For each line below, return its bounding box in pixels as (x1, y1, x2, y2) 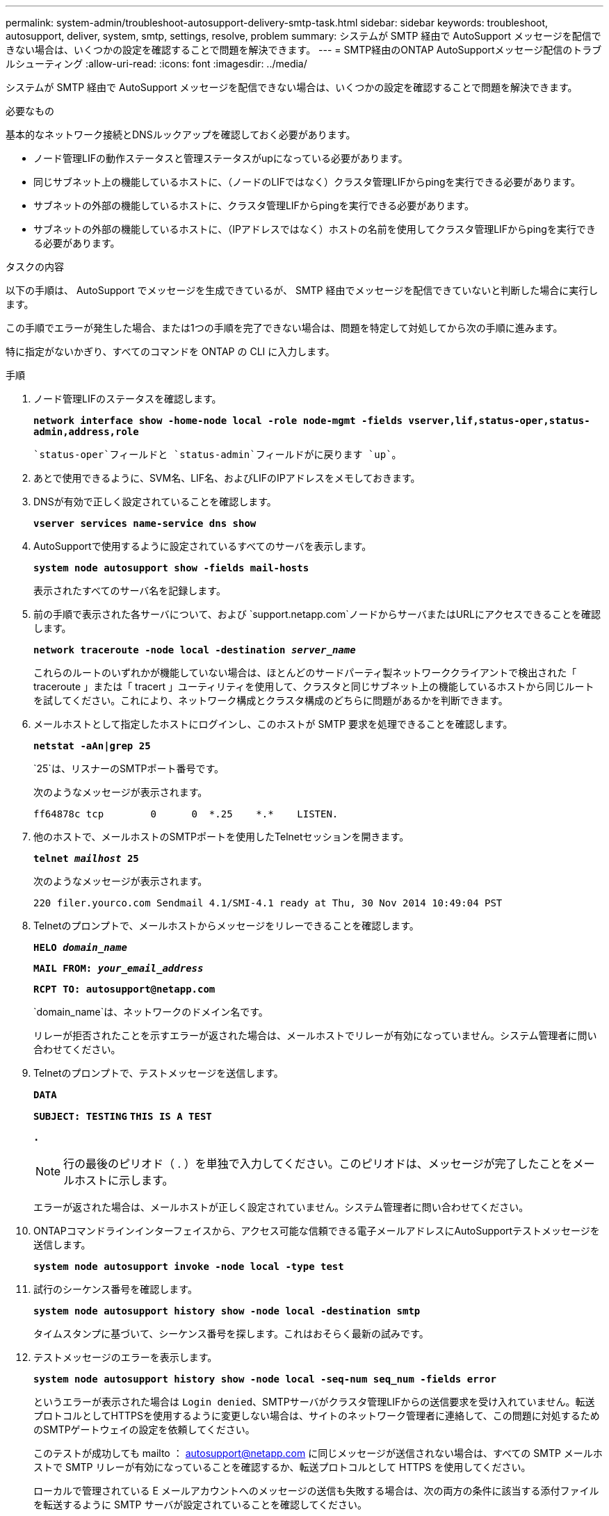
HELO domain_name (33, 942, 127, 953)
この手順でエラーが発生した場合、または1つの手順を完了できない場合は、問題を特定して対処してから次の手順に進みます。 (6, 322, 563, 334)
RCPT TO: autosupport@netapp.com (33, 984, 216, 995)
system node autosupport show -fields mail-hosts (33, 562, 309, 573)
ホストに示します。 (74, 1173, 174, 1187)
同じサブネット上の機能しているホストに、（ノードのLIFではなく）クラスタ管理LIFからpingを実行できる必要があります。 (33, 176, 580, 188)
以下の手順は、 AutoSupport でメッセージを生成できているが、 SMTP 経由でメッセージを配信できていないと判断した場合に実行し (6, 284, 599, 296)
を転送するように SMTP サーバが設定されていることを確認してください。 (33, 1499, 368, 1510)
